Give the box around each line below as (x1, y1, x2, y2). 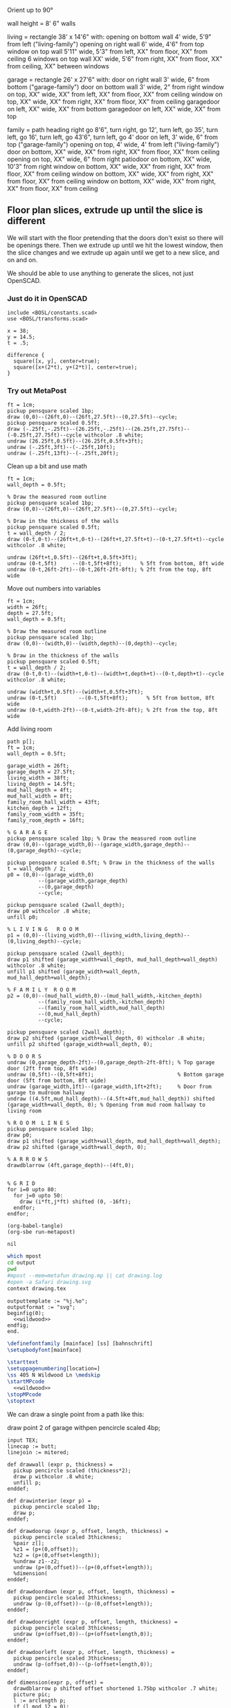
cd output (7, 1259, 36, 1267)
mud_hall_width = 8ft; (7, 793, 73, 800)
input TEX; (7, 1437, 39, 1444)
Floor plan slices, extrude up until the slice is (7, 204, 203, 217)
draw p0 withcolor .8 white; (7, 908, 91, 915)
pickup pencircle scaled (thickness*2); (13, 1467, 131, 1474)
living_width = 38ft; (7, 775, 70, 782)
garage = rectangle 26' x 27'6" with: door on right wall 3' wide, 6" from (7, 75, 210, 84)
